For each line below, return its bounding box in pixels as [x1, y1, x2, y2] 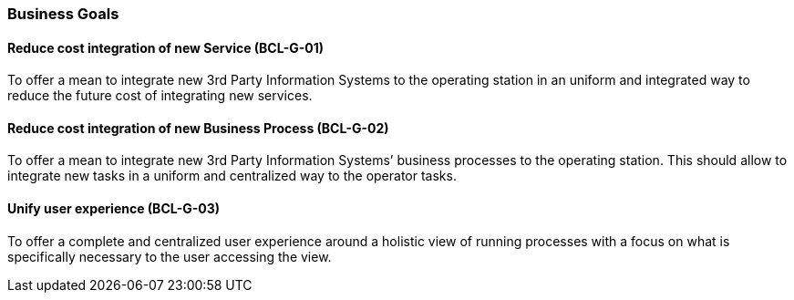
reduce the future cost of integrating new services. [7, 88, 313, 104]
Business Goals [7, 5, 119, 23]
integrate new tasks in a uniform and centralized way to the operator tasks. [7, 168, 457, 184]
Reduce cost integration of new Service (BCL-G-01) [7, 39, 325, 56]
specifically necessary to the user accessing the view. [7, 248, 332, 264]
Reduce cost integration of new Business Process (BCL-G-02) [7, 119, 389, 136]
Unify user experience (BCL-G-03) [7, 201, 221, 217]
